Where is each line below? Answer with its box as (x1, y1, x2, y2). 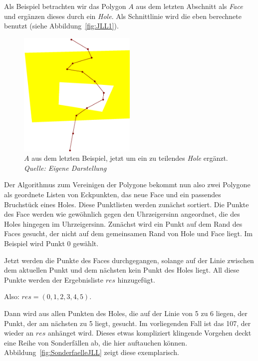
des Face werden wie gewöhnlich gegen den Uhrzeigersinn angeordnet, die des (4, 209, 240, 219)
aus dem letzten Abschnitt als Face (136, 1, 243, 11)
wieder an (4, 328, 34, 338)
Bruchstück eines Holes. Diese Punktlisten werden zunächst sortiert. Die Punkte (4, 199, 249, 209)
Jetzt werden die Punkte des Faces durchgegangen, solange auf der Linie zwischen (4, 255, 254, 265)
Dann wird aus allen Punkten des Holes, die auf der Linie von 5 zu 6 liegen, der (4, 308, 248, 318)
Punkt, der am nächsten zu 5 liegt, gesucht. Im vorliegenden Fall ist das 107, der (4, 318, 251, 328)
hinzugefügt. (117, 274, 155, 285)
